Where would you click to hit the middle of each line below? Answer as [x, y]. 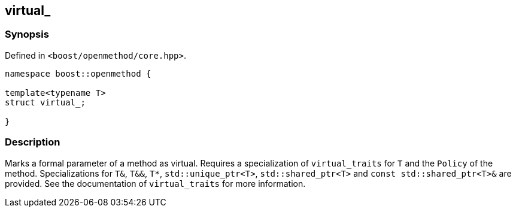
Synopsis [27, 34]
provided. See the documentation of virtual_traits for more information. [155, 183]
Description [33, 142]
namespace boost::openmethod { [78, 73]
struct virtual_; [45, 102]
